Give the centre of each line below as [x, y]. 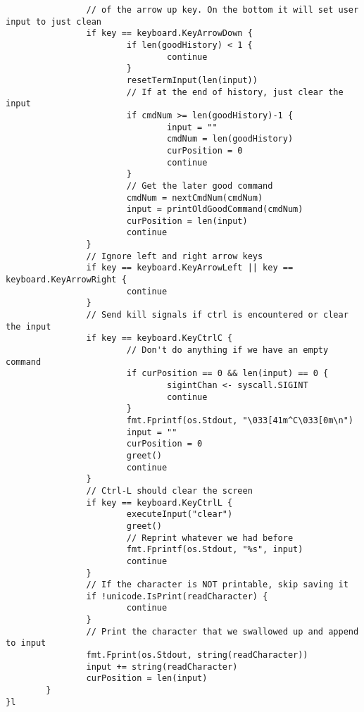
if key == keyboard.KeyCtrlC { [159, 338]
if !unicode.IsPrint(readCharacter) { [177, 596]
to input [26, 643]
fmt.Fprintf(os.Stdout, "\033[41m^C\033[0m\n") [240, 420]
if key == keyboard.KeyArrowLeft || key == [190, 268]
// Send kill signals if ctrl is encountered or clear [217, 315]
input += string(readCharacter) [162, 667]
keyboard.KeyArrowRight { [66, 280]
